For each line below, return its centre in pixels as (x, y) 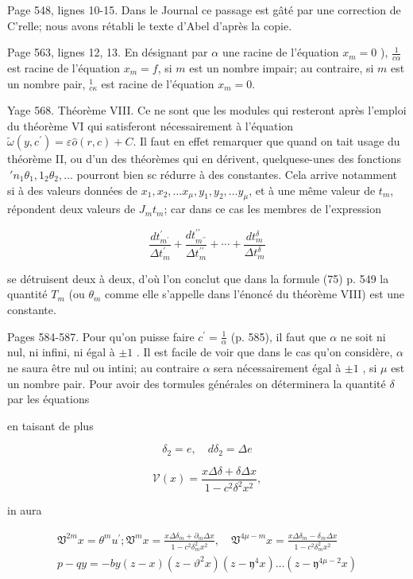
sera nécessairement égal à (278, 368)
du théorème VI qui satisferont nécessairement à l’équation (151, 125)
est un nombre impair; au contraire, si (282, 68)
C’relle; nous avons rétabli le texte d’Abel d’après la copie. (150, 25)
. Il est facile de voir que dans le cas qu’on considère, (264, 352)
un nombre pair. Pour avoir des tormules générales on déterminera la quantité (197, 383)
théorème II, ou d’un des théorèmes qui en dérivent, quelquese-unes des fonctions (204, 159)
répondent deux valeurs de (71, 209)
